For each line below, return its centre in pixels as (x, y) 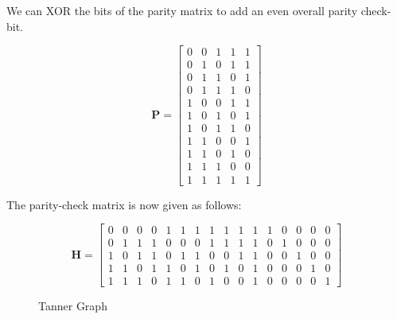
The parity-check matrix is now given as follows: (124, 204)
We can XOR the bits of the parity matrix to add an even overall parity (182, 10)
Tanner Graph (73, 306)
